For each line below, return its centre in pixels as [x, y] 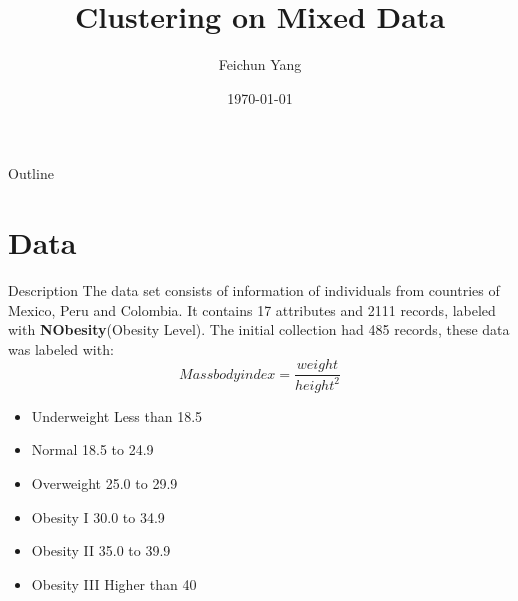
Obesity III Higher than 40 [114, 583]
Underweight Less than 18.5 [117, 415]
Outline [31, 173]
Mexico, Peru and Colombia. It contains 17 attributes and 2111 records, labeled [252, 309]
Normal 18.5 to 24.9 [92, 449]
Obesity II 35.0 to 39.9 [101, 550]
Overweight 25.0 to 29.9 [104, 483]
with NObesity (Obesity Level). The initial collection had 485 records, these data [259, 329]
